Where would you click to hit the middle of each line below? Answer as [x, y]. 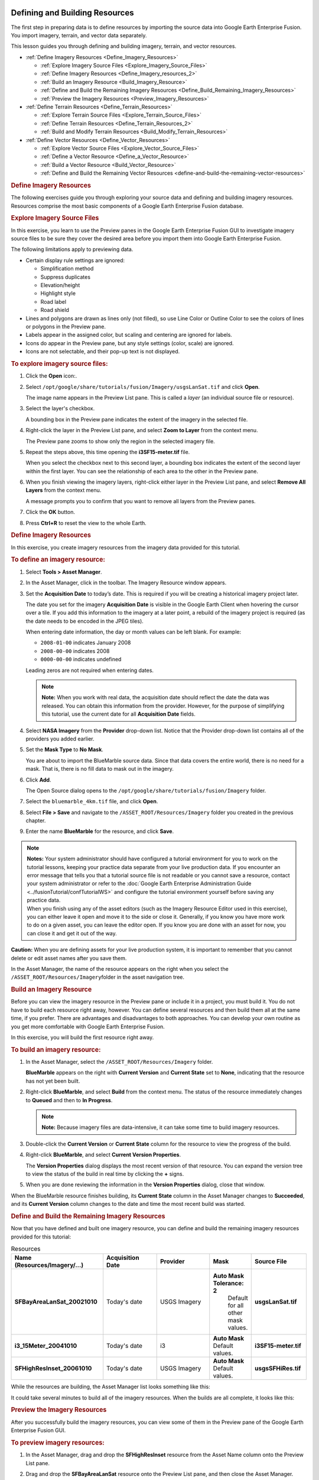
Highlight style [58, 294]
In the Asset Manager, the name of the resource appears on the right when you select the [120, 969]
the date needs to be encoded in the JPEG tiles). [85, 621]
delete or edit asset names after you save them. [69, 958]
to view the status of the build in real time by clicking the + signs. [105, 1174]
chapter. [36, 821]
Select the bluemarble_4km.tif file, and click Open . [92, 802]
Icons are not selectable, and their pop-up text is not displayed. [103, 352]
